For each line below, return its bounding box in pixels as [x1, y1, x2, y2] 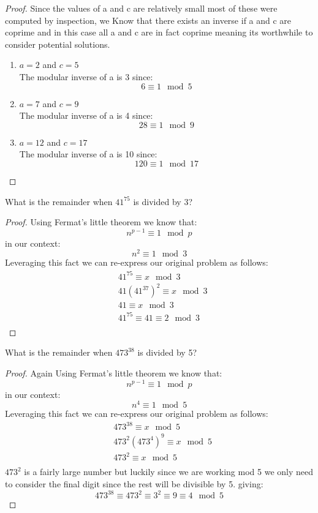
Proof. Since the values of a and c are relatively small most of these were [5, 2, 278, 14]
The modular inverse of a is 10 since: [19, 148, 157, 160]
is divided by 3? [133, 195, 192, 208]
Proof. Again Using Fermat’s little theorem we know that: [5, 366, 222, 379]
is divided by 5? [137, 346, 197, 359]
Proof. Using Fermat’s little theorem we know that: [5, 215, 197, 228]
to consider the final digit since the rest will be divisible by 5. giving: [5, 477, 263, 490]
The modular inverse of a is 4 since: [19, 109, 153, 122]
